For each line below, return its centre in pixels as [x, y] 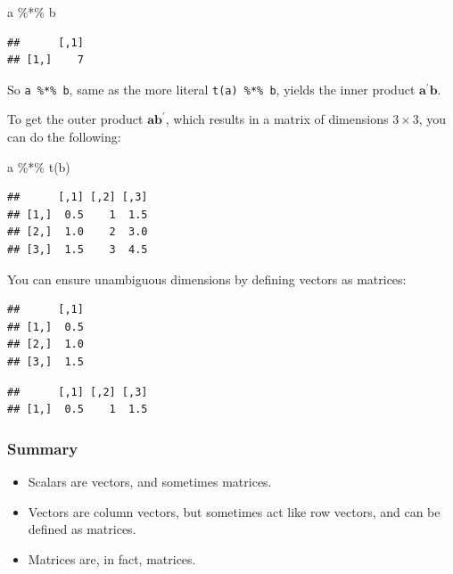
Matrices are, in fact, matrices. [112, 558]
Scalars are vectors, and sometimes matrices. [150, 481]
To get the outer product [75, 119]
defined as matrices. [82, 529]
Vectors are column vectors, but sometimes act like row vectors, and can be [234, 511]
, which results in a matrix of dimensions [277, 119]
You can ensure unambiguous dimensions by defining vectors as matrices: [207, 279]
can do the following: [64, 137]
